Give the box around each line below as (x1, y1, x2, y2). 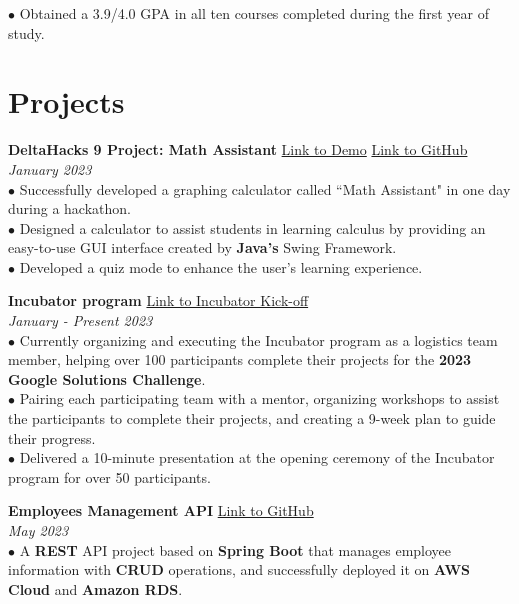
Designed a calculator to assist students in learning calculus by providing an (19, 217, 486, 238)
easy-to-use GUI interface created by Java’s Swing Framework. (8, 237, 397, 258)
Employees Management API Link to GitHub (8, 500, 314, 521)
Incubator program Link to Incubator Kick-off (8, 290, 309, 311)
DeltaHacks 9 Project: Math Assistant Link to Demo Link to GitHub (8, 139, 468, 160)
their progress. (8, 427, 96, 448)
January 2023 (8, 158, 92, 179)
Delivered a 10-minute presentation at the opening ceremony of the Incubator (19, 447, 495, 468)
